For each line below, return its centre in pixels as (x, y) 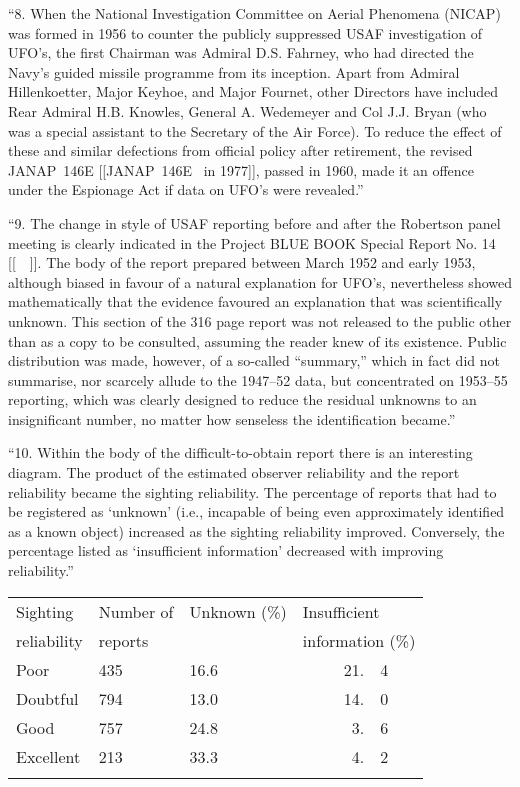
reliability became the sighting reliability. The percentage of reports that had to (252, 491)
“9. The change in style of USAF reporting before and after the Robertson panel (254, 222)
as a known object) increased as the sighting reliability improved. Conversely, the (256, 530)
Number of (136, 611)
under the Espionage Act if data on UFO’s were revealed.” (186, 189)
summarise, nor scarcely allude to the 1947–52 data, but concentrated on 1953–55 (258, 379)
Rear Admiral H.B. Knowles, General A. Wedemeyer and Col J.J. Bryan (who (247, 110)
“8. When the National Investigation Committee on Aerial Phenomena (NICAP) (254, 13)
